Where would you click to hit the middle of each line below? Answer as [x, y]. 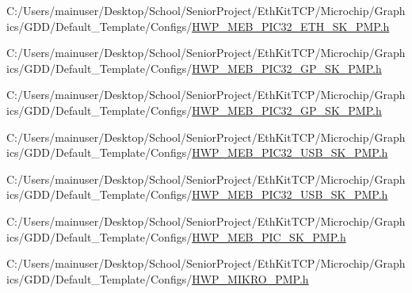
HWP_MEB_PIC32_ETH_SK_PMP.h [291, 26]
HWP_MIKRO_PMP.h [250, 278]
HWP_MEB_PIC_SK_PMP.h [269, 236]
